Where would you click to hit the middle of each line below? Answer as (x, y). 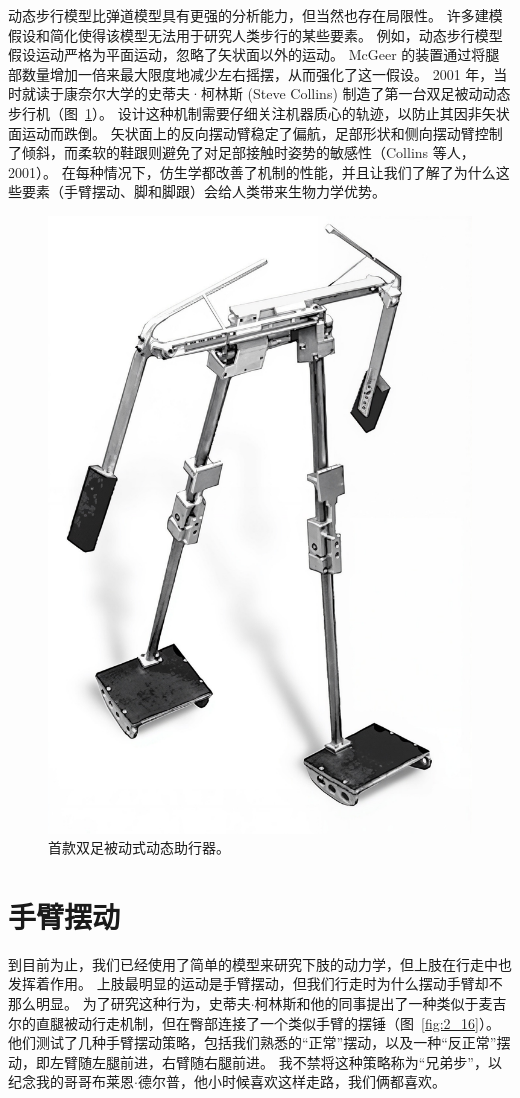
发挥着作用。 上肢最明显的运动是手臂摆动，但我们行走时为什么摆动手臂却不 (255, 983)
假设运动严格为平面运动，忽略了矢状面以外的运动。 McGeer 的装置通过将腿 (254, 54)
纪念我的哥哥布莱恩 (71, 1081)
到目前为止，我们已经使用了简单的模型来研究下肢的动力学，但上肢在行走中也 (260, 963)
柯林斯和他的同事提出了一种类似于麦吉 (380, 1003)
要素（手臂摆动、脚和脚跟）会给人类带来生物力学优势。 (203, 191)
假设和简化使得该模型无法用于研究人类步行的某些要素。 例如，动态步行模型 (255, 34)
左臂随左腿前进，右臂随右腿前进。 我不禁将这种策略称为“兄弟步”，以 (275, 1061)
